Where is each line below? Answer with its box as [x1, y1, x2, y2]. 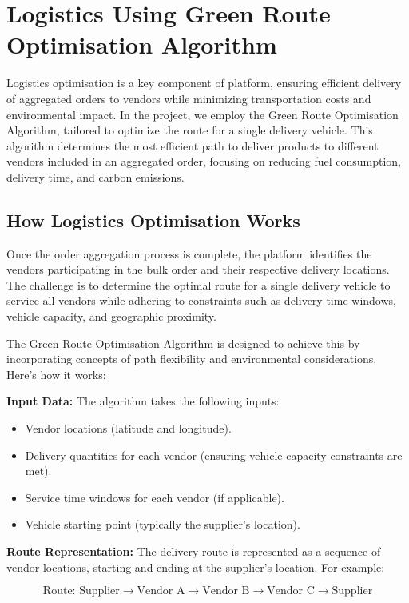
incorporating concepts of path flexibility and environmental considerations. [6, 350, 377, 367]
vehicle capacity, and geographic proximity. [6, 308, 216, 325]
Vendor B [202, 585, 250, 597]
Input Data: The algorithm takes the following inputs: [6, 393, 280, 409]
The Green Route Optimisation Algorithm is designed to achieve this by [6, 334, 360, 351]
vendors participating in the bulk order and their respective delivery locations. [6, 261, 390, 278]
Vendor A [137, 585, 185, 597]
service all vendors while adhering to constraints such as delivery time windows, [6, 292, 396, 309]
